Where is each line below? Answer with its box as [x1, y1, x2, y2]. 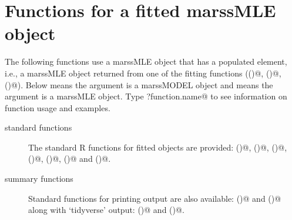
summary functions [5, 172, 73, 185]
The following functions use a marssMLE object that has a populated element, [5, 55, 287, 68]
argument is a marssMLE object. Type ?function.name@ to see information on [5, 90, 287, 102]
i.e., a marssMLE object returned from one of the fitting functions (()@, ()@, [5, 66, 281, 79]
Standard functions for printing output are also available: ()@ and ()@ [28, 192, 281, 204]
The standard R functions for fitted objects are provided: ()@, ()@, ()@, [28, 141, 287, 153]
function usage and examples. [5, 101, 110, 114]
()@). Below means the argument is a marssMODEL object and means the [5, 78, 273, 91]
